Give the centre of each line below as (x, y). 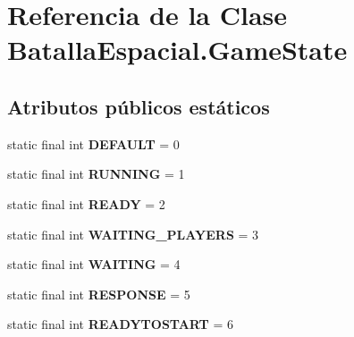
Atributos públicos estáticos (139, 106)
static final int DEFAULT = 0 (93, 143)
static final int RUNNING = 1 (96, 174)
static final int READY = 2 (86, 203)
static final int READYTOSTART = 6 (121, 324)
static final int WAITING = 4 (94, 264)
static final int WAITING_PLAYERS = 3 (133, 234)
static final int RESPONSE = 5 (99, 294)
